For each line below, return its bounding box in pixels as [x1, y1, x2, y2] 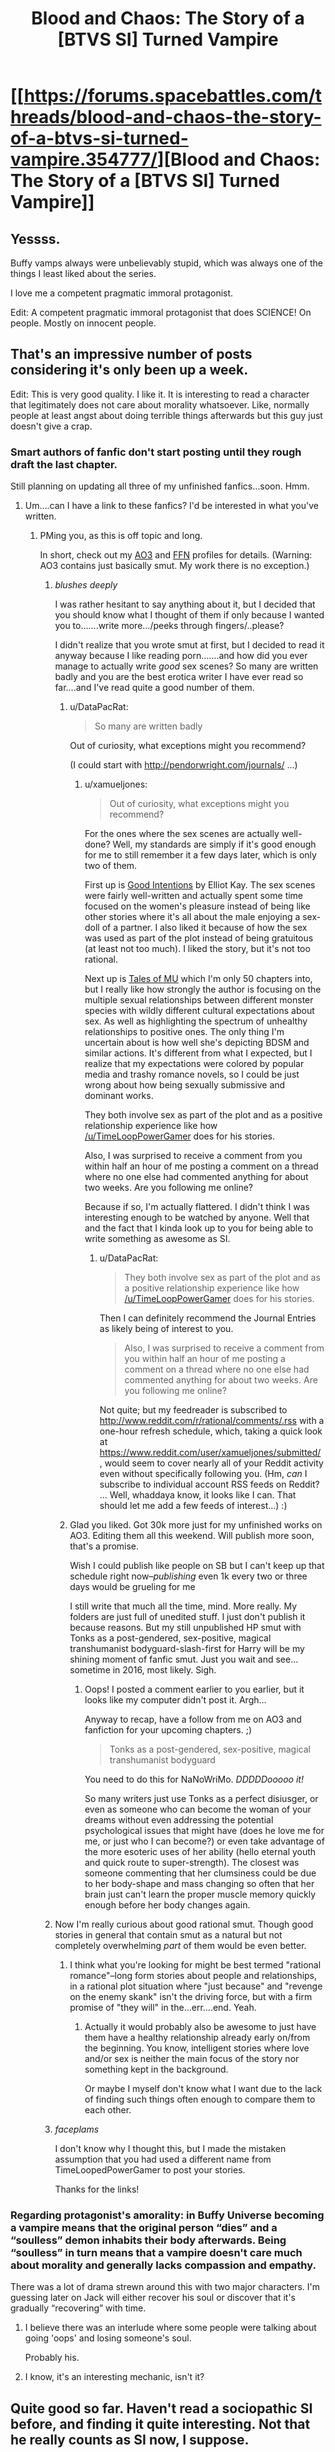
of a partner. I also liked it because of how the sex [101, 922, 308, 934]
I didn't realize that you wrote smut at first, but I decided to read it [54, 639, 325, 651]
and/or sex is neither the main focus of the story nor [84, 2053, 300, 2065]
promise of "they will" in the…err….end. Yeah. [69, 2002, 257, 2014]
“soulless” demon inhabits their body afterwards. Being [10, 2233, 287, 2247]
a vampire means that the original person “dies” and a [10, 2221, 278, 2235]
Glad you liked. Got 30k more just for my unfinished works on [69, 1519, 323, 1531]
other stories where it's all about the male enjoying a [84, 911, 301, 923]
